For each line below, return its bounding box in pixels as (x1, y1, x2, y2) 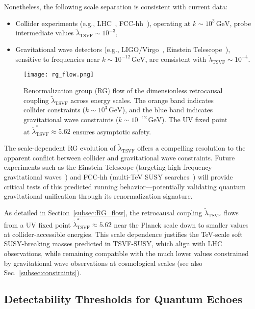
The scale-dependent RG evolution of (4, 143, 116, 153)
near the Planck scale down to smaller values (114, 219, 249, 230)
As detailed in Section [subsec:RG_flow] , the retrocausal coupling (4, 207, 202, 217)
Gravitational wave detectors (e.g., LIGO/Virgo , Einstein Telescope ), (15, 44, 230, 54)
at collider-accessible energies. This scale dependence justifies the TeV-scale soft (4, 229, 243, 239)
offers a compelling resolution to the (137, 143, 246, 153)
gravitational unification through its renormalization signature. (4, 191, 193, 201)
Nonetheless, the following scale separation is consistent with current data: (4, 1, 228, 11)
